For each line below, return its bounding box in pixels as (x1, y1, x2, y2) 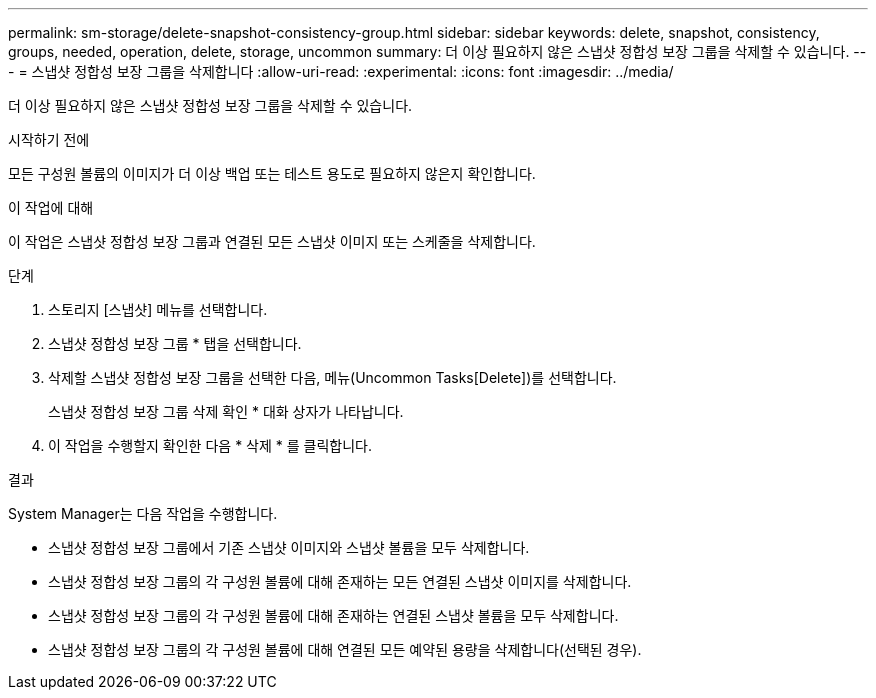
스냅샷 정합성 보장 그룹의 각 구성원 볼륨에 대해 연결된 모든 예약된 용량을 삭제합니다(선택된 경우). (48, 641, 642, 658)
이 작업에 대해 (8, 199, 94, 216)
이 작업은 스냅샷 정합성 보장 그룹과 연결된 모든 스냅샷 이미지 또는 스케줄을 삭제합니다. (8, 233, 536, 250)
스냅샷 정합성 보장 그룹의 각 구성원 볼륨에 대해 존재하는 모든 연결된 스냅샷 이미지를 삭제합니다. (48, 573, 632, 590)
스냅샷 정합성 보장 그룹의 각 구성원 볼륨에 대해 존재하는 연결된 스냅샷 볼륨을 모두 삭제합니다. (48, 607, 619, 624)
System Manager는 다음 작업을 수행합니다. (8, 505, 278, 522)
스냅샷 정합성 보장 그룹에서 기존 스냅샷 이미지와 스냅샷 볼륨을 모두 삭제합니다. (48, 539, 530, 556)
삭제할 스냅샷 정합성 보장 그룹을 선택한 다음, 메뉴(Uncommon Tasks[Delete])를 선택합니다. (48, 369, 617, 386)
